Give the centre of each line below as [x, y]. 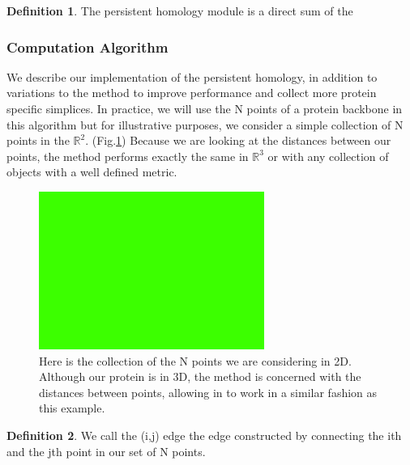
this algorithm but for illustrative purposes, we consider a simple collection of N [205, 124]
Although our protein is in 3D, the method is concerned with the [200, 376]
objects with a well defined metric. [92, 172]
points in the [38, 140]
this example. [72, 408]
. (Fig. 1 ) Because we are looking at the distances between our [238, 140]
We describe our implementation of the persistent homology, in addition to [192, 76]
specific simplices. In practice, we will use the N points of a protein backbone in [205, 108]
